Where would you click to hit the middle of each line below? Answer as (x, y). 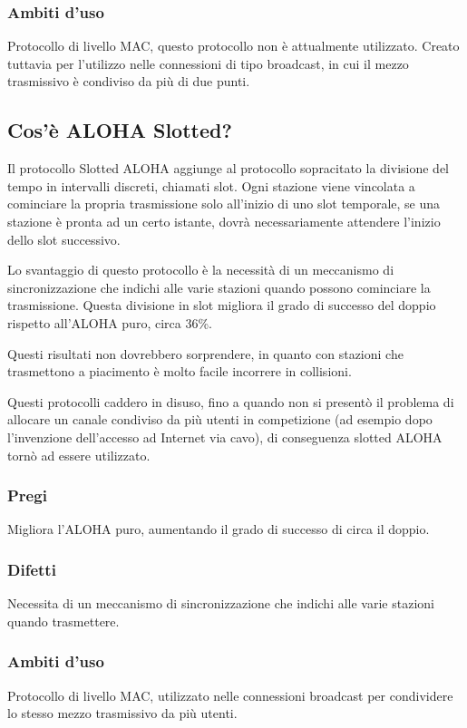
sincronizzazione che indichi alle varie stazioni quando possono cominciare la (219, 287)
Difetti (32, 569)
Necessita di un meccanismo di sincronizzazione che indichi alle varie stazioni (221, 603)
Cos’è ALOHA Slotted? (120, 130)
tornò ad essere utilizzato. (79, 455)
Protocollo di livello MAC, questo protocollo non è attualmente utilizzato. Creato (233, 46)
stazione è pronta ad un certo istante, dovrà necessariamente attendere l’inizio (224, 221)
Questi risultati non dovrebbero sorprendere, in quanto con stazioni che (205, 353)
